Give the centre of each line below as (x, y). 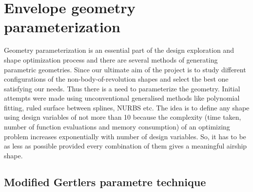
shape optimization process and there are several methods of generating (111, 59)
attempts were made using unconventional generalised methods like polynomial (122, 98)
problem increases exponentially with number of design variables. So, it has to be (125, 136)
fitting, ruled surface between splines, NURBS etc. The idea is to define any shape (127, 107)
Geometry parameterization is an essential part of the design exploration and (119, 50)
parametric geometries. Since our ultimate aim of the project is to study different (125, 69)
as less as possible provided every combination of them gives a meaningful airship (126, 146)
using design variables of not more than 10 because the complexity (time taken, (123, 117)
